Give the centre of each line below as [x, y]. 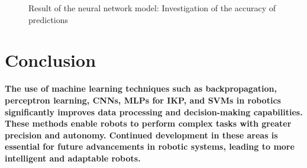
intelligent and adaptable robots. [73, 158]
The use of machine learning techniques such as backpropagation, [141, 88]
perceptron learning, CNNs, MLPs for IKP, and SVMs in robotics [143, 100]
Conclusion [51, 60]
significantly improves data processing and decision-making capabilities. [154, 112]
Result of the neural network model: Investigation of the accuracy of [152, 8]
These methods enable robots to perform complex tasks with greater [148, 123]
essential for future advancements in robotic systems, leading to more [150, 146]
